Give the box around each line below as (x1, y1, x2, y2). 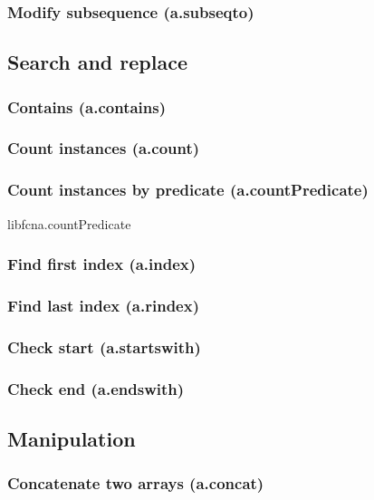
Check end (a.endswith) (7, 377, 185, 399)
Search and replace (7, 48, 187, 76)
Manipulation (7, 424, 136, 452)
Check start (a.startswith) (7, 335, 201, 358)
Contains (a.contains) (7, 95, 166, 118)
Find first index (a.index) (7, 253, 197, 275)
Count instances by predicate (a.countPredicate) (7, 178, 369, 201)
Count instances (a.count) (7, 137, 200, 159)
